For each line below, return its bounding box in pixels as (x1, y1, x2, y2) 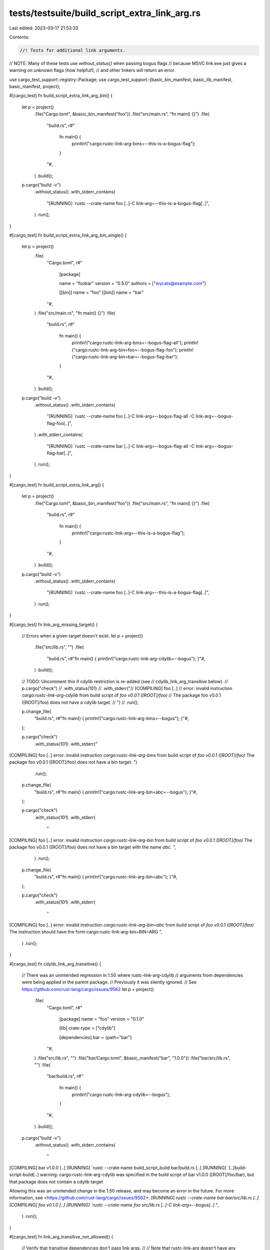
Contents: (9, 34, 29, 40)
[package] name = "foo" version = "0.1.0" (59, 1015, 144, 1022)
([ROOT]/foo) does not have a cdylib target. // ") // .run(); (21, 699, 139, 705)
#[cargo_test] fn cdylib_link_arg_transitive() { (9, 960, 101, 967)
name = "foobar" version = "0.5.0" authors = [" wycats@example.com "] (59, 280, 206, 286)
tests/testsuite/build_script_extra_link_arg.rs (9, 7, 201, 18)
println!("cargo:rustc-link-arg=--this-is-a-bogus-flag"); (71, 530, 185, 536)
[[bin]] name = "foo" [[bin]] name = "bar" (59, 289, 144, 295)
